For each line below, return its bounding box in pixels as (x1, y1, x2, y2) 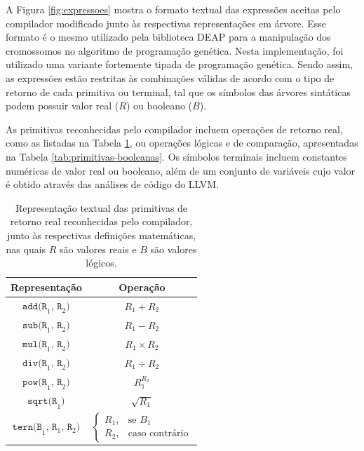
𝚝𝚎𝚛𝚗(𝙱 (12, 422, 42, 433)
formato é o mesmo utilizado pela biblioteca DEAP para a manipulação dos (6, 29, 331, 44)
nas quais (6, 241, 46, 256)
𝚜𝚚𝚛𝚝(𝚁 (27, 396, 58, 406)
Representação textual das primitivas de (15, 200, 188, 215)
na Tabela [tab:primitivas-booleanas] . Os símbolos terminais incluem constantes (6, 149, 347, 163)
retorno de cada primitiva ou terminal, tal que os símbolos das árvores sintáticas (6, 84, 351, 99)
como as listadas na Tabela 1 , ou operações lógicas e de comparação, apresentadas (6, 135, 358, 150)
